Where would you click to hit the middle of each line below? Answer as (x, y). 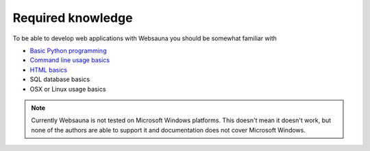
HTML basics (49, 70)
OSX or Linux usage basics (68, 89)
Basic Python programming (68, 51)
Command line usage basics (70, 60)
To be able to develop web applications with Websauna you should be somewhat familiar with (145, 38)
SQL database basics (60, 79)
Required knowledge (73, 18)
